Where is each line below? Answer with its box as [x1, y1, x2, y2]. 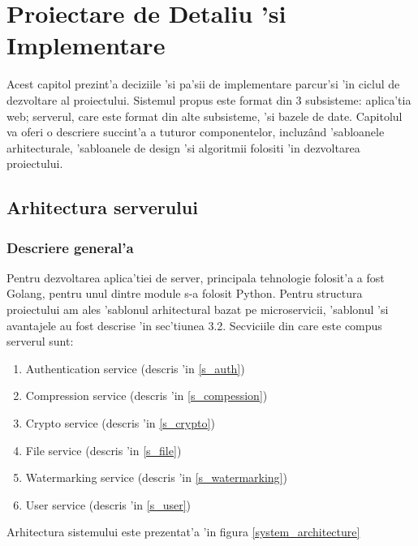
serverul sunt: [6, 333, 74, 350]
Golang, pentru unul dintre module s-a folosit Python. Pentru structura [6, 285, 363, 302]
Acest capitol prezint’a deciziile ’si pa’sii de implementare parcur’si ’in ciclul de [6, 75, 400, 92]
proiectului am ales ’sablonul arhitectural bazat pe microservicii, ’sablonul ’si [6, 301, 389, 318]
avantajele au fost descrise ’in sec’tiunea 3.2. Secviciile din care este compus [6, 316, 382, 333]
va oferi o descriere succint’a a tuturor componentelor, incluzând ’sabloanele [6, 123, 385, 140]
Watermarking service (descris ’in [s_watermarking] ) [25, 469, 287, 486]
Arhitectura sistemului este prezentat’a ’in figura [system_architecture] [6, 523, 360, 540]
